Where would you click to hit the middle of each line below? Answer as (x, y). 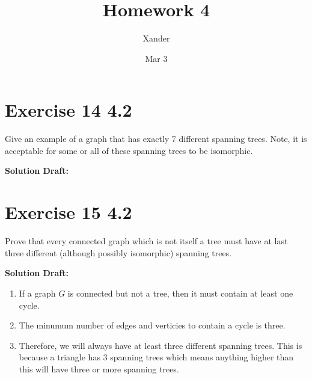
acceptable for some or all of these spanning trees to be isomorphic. (129, 150)
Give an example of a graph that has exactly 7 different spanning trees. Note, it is (156, 139)
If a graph (37, 293)
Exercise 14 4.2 (69, 110)
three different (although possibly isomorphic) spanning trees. (118, 252)
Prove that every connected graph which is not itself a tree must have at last (146, 241)
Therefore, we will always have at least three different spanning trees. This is (161, 345)
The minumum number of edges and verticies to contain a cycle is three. (152, 325)
